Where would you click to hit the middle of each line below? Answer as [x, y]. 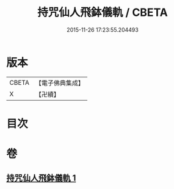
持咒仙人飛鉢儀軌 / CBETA [103, 12]
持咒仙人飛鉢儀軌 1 [41, 178]
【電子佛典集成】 [60, 83]
